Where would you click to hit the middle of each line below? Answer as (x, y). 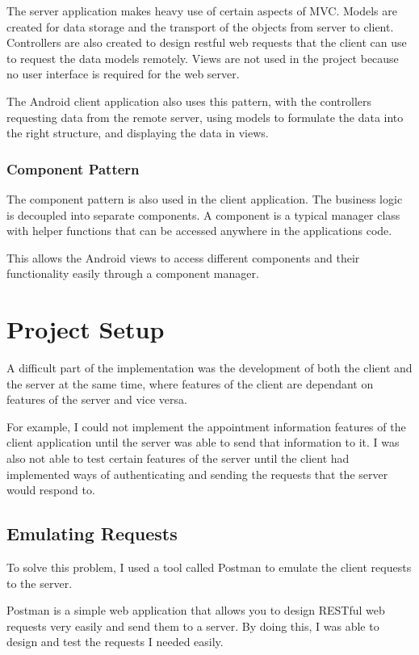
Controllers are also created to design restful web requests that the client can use (207, 42)
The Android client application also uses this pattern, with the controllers (189, 101)
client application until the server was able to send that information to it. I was (203, 442)
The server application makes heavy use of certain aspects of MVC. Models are (202, 10)
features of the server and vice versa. (97, 399)
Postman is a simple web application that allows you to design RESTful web (196, 610)
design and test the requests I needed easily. (115, 642)
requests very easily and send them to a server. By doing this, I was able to (193, 626)
